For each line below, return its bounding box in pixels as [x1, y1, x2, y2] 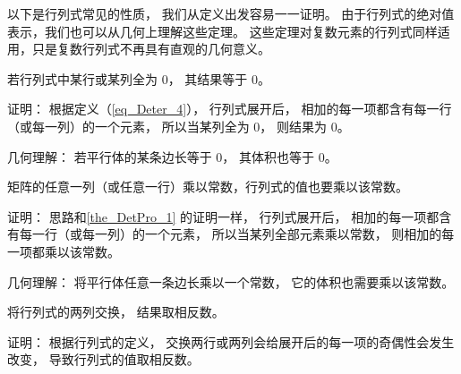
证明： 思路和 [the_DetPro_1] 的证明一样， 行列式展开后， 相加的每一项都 [7, 207, 440, 225]
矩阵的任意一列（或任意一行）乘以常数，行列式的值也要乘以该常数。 [7, 177, 408, 196]
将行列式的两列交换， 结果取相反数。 [7, 302, 225, 321]
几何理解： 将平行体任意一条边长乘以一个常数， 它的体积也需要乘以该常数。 [7, 272, 455, 291]
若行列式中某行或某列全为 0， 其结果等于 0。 [7, 69, 270, 88]
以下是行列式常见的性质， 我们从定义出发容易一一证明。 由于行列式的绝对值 [7, 4, 455, 22]
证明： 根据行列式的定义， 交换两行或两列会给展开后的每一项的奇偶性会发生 [7, 332, 455, 351]
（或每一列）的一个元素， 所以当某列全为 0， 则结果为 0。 [7, 116, 350, 135]
